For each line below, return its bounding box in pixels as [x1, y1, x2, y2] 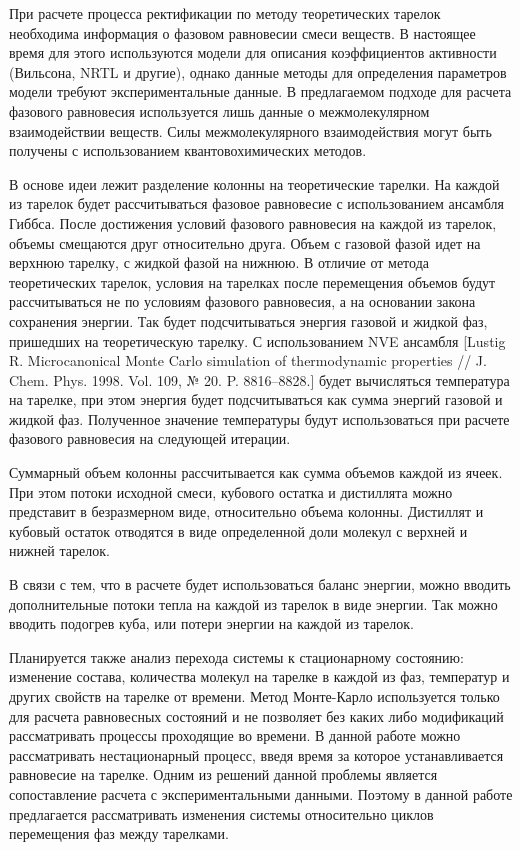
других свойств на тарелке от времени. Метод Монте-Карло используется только [9, 686, 500, 706]
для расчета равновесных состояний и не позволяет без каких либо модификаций [9, 705, 504, 726]
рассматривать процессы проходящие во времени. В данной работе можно [9, 725, 461, 746]
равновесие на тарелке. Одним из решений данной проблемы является [9, 764, 438, 785]
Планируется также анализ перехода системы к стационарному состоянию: [9, 646, 464, 667]
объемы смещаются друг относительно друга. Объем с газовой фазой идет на [9, 232, 481, 253]
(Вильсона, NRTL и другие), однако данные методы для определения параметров [9, 61, 507, 82]
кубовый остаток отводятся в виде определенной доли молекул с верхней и [9, 520, 468, 541]
